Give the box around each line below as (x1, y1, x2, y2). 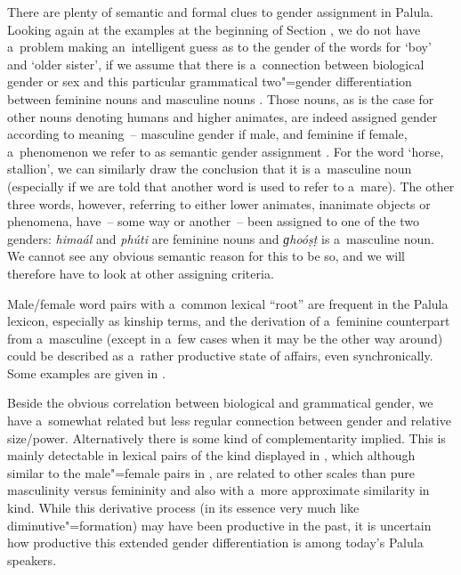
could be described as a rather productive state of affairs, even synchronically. (7, 346, 433, 365)
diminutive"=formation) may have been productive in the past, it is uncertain (7, 515, 432, 534)
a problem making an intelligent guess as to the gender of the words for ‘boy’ (7, 37, 432, 56)
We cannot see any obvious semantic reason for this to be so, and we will (7, 247, 405, 265)
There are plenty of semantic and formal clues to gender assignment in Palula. (7, 3, 433, 20)
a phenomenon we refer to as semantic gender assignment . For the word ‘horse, (7, 142, 444, 160)
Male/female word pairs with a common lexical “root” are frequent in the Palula (7, 294, 449, 312)
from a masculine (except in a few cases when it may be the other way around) (7, 328, 443, 347)
